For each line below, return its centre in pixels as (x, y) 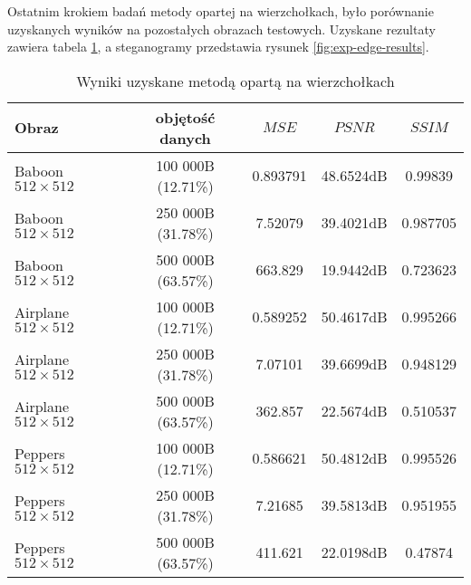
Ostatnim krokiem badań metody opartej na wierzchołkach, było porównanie (221, 11)
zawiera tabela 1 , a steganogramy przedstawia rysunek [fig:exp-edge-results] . (218, 47)
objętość (185, 117)
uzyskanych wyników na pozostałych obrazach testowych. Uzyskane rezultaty (221, 29)
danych (185, 138)
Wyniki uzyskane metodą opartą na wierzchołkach (235, 81)
